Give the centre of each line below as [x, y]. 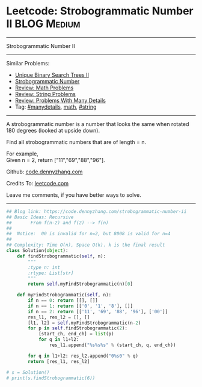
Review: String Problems [45, 94]
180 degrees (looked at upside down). [53, 130]
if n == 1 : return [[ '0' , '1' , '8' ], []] [81, 306]
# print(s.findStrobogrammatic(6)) [51, 378]
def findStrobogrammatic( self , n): [62, 256]
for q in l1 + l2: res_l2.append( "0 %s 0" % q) [83, 356]
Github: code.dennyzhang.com [44, 172]
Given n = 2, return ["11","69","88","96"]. [56, 160]
